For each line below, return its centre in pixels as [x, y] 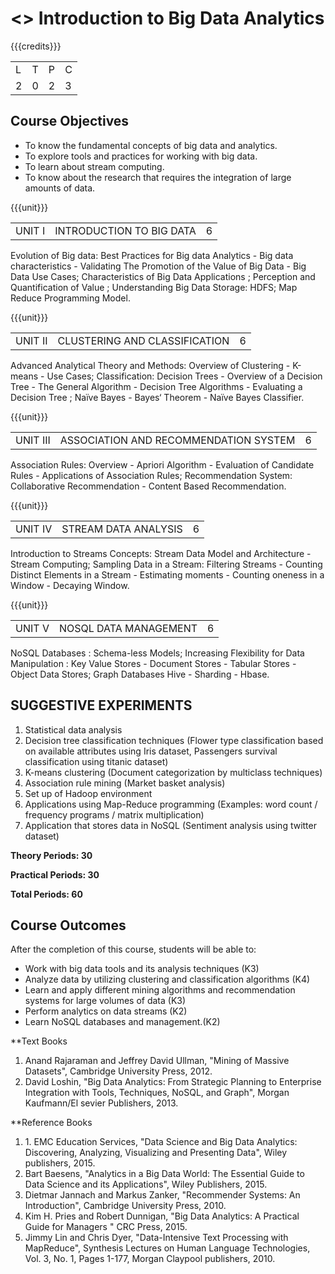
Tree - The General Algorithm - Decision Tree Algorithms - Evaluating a [156, 386]
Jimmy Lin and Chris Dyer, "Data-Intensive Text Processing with [156, 1238]
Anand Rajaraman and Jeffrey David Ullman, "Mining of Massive [157, 1061]
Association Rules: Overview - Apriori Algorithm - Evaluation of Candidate [162, 464]
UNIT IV [34, 529]
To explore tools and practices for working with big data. [141, 156]
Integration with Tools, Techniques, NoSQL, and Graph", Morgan [157, 1093]
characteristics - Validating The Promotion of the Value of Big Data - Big [158, 266]
